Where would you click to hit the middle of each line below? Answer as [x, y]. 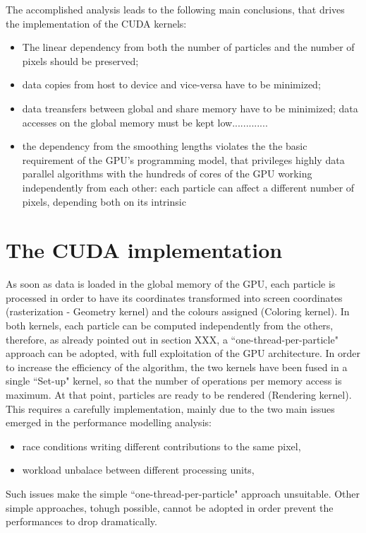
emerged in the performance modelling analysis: [109, 422]
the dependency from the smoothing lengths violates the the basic [165, 146]
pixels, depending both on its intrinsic [104, 201]
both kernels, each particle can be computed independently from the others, [170, 326]
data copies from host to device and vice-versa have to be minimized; [171, 84]
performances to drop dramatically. [81, 521]
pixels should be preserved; [80, 60]
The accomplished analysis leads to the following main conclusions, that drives [175, 9]
